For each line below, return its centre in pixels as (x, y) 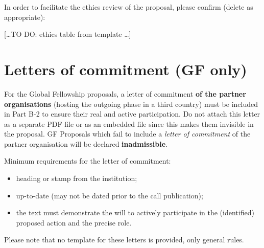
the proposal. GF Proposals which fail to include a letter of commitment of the (127, 134)
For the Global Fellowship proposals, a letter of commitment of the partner (125, 93)
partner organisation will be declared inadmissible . (86, 143)
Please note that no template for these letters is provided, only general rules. (124, 240)
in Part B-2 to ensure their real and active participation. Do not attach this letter (132, 114)
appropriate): (25, 17)
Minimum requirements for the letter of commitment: (88, 161)
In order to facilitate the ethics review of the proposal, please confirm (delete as (129, 7)
